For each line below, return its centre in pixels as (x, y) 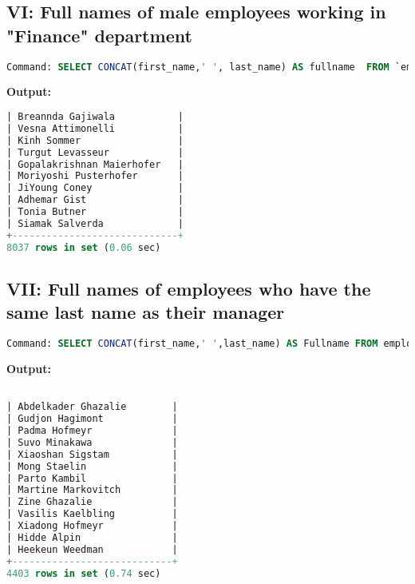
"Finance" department (99, 35)
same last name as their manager (146, 312)
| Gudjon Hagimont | (92, 419)
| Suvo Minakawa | (92, 442)
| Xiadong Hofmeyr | (92, 526)
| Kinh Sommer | (95, 140)
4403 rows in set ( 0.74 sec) (84, 573)
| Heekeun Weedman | (92, 549)
